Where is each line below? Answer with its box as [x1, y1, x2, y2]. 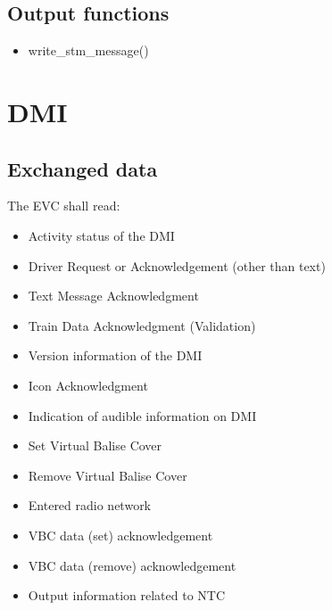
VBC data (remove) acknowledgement [28, 556, 237, 574]
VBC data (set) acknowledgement [28, 525, 213, 544]
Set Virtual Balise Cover [28, 436, 162, 455]
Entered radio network [28, 496, 152, 515]
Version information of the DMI [28, 346, 203, 365]
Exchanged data [7, 154, 158, 182]
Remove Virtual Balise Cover [28, 466, 187, 484]
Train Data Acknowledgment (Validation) [28, 316, 256, 334]
